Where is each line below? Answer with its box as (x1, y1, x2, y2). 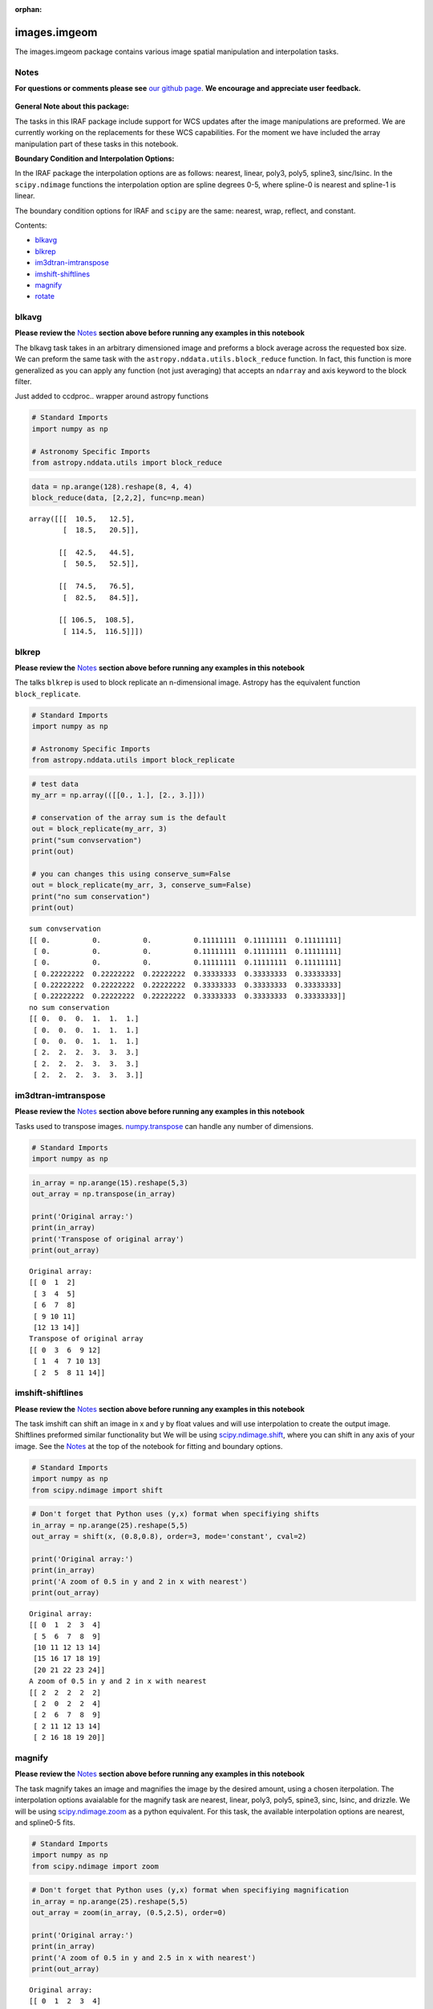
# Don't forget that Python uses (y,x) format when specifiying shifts (31, 1509, 320, 1519)
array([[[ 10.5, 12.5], (29, 514, 136, 523)
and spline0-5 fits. (14, 1817, 75, 1827)
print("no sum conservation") (31, 892, 151, 901)
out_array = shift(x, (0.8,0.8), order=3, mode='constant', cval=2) (31, 1532, 307, 1541)
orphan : (14, 5, 42, 14)
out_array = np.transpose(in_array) (31, 1189, 176, 1199)
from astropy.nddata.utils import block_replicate (31, 755, 236, 765)
